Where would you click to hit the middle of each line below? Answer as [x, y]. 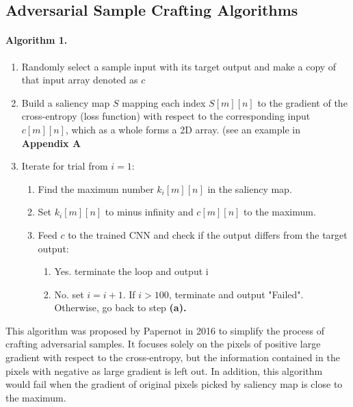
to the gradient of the [302, 102]
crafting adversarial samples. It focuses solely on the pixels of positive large [163, 344]
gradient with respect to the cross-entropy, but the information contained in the [173, 357]
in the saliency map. [250, 188]
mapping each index [164, 102]
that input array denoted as [80, 80]
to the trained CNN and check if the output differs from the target [208, 234]
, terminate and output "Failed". [236, 294]
